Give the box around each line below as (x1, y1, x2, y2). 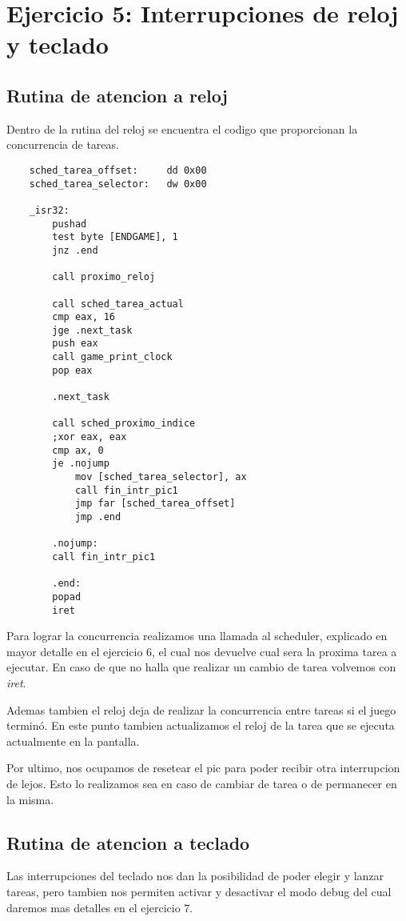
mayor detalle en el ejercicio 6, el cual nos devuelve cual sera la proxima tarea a (6, 643, 397, 659)
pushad (52, 218, 87, 230)
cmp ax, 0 (52, 444, 104, 456)
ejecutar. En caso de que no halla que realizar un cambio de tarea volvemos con (6, 659, 396, 675)
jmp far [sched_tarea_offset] (74, 498, 236, 510)
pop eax (52, 364, 93, 376)
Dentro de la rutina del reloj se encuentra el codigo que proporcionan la (6, 120, 358, 137)
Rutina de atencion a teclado (6, 830, 250, 855)
